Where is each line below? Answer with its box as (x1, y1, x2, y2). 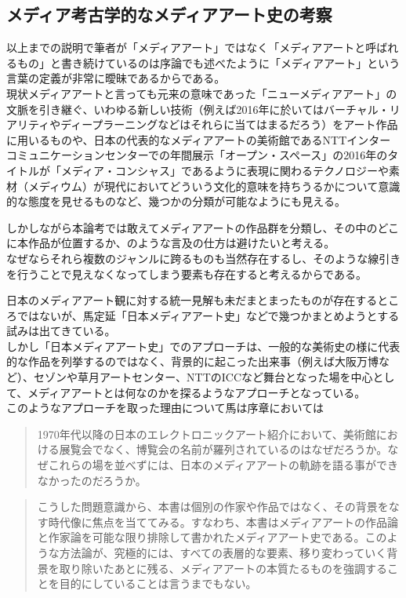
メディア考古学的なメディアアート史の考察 (6, 2, 332, 27)
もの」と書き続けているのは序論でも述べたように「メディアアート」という (16, 54, 401, 71)
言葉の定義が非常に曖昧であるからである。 (6, 70, 226, 86)
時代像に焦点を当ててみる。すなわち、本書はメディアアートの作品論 (48, 513, 398, 530)
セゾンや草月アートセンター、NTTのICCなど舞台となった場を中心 (33, 369, 373, 385)
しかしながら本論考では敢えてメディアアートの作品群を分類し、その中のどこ (6, 219, 400, 235)
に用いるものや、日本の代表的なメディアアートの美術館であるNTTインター (6, 131, 391, 148)
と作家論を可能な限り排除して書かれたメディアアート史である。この (37, 529, 387, 545)
